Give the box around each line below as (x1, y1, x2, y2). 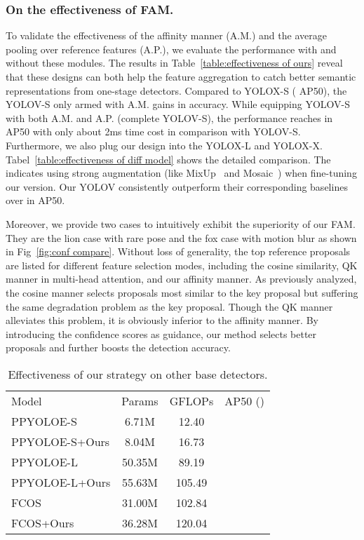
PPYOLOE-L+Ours (11, 473, 111, 490)
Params (121, 392, 159, 409)
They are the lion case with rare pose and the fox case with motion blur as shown (6, 230, 357, 245)
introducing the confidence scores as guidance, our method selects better (6, 326, 317, 341)
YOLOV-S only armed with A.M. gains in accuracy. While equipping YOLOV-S (6, 97, 350, 112)
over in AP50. (6, 193, 65, 208)
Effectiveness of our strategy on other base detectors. (8, 365, 268, 382)
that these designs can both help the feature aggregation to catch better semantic (6, 69, 356, 83)
